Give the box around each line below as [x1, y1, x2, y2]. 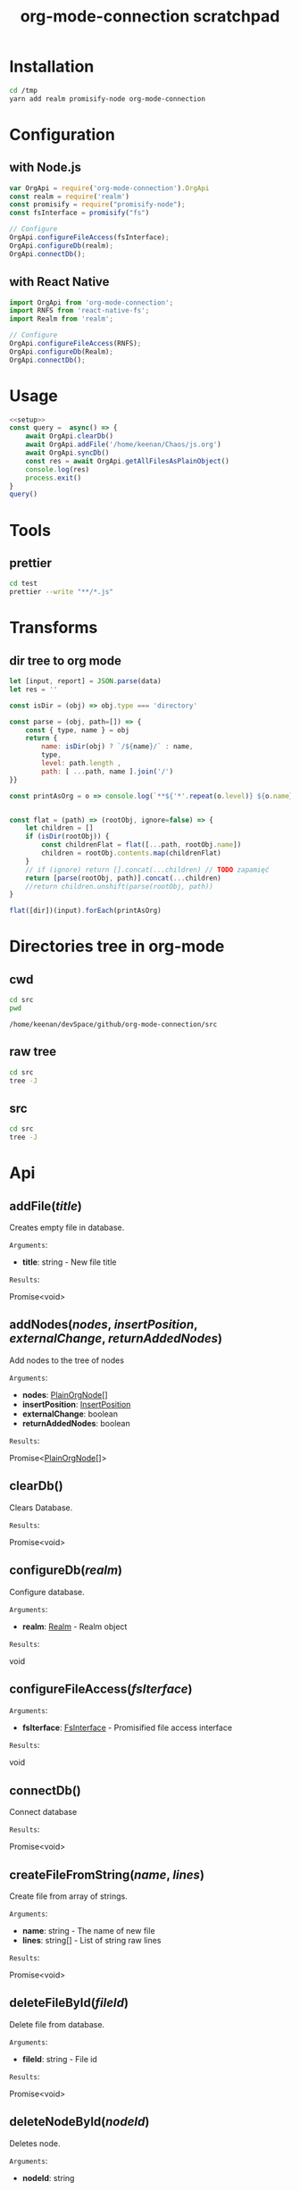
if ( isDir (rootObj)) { [25, 832, 110, 841]
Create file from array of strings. [9, 1891, 128, 1902]
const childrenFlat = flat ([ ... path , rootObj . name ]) [41, 840, 242, 849]
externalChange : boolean [21, 1408, 119, 1419]
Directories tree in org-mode [9, 936, 225, 957]
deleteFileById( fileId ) [9, 1995, 129, 2010]
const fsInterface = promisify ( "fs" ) [9, 208, 150, 218]
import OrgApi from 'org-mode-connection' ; [9, 297, 174, 307]
